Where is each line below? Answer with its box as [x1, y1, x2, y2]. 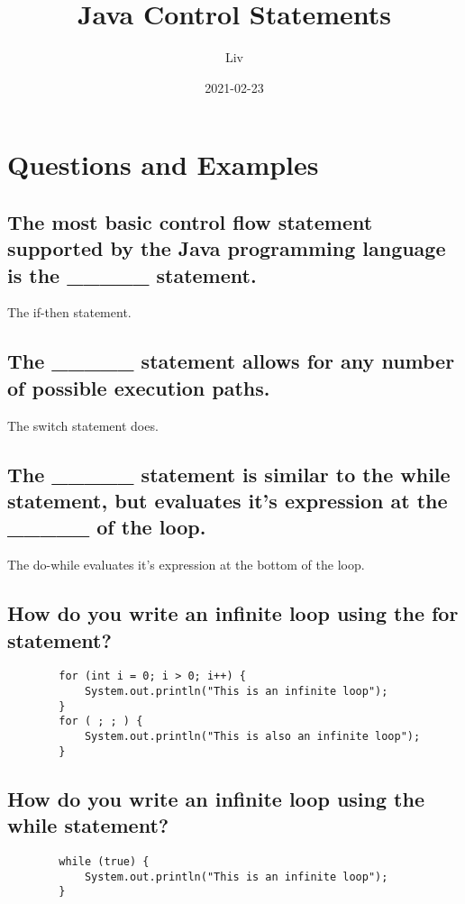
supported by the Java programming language [7, 234, 446, 262]
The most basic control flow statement [7, 207, 373, 235]
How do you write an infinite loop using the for [7, 599, 459, 627]
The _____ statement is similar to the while [7, 460, 451, 488]
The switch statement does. [7, 415, 159, 434]
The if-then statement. [7, 303, 132, 322]
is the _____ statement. [7, 260, 257, 288]
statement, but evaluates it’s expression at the [7, 487, 448, 515]
